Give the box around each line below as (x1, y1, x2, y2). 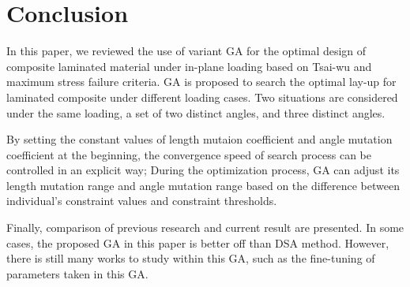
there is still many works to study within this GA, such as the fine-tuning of (6, 250, 375, 266)
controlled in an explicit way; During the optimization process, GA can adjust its (6, 162, 400, 178)
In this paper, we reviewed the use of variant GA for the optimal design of (6, 43, 367, 59)
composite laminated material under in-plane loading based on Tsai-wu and (6, 58, 372, 74)
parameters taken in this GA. (6, 265, 149, 281)
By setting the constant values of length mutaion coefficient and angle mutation (6, 131, 393, 147)
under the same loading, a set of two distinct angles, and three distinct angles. (6, 104, 386, 121)
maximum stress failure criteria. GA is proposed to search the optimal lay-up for (6, 73, 397, 90)
